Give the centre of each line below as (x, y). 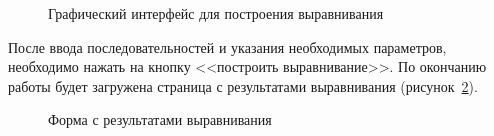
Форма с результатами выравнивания (160, 119)
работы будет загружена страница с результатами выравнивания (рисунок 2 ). (243, 85)
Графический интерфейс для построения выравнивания (216, 13)
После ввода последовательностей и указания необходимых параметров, (227, 46)
